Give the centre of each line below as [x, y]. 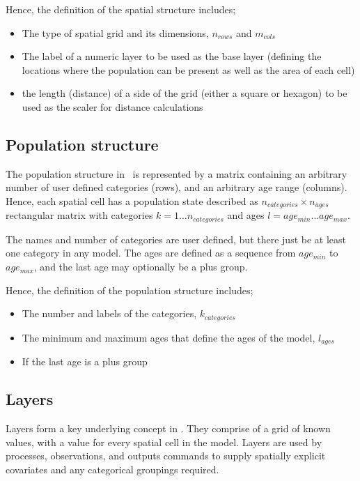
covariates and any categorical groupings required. [112, 469]
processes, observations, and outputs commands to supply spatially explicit [166, 456]
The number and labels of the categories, [109, 313]
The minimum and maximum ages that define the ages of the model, [169, 337]
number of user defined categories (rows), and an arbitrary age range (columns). [177, 187]
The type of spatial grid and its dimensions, [115, 32]
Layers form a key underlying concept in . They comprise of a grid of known [168, 428]
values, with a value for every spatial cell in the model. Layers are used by [164, 442]
